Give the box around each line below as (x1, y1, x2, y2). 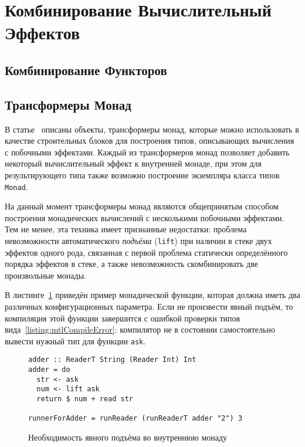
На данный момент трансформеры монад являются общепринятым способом (5, 200, 279, 212)
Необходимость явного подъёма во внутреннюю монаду (28, 431, 228, 443)
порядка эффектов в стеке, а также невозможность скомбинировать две (5, 258, 258, 270)
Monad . (5, 180, 28, 192)
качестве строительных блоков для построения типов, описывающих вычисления (5, 134, 294, 147)
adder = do (28, 365, 70, 374)
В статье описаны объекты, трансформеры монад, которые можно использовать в (5, 123, 299, 135)
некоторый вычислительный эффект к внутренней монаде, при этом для (5, 157, 262, 170)
